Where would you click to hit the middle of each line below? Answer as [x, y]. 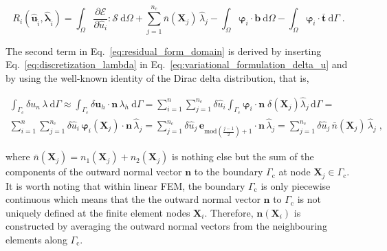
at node [295, 172]
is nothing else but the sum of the [243, 156]
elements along [36, 240]
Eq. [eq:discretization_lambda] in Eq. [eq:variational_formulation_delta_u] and [177, 64]
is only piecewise [296, 185]
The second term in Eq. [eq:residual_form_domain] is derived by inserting [164, 51]
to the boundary [229, 172]
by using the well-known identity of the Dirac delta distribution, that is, [157, 77]
